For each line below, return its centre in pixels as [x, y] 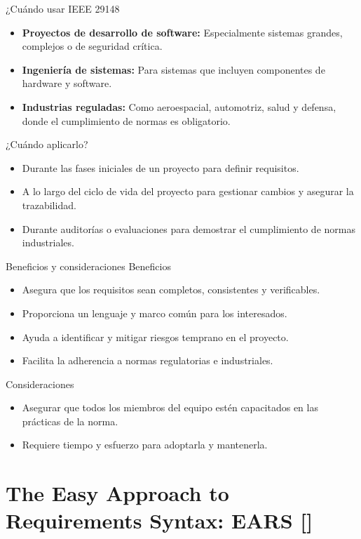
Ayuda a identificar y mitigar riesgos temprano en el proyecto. [155, 337]
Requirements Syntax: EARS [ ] [159, 520]
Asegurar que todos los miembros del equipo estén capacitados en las [170, 407]
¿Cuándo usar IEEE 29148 [63, 8]
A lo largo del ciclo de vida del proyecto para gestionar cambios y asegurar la [188, 191]
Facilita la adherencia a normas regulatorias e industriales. [148, 360]
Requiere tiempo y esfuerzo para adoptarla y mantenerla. [145, 445]
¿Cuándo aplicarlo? [47, 144]
